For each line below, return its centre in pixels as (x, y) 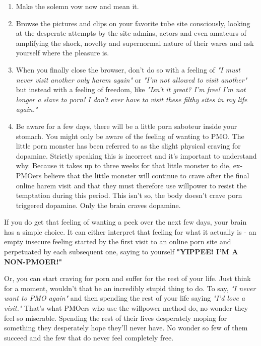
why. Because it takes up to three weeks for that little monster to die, (123, 165)
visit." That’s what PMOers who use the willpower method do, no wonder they (126, 308)
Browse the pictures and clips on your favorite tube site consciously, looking (133, 23)
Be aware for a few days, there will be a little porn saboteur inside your (126, 126)
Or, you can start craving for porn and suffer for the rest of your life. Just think (127, 278)
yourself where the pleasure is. (62, 53)
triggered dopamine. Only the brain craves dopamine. (98, 205)
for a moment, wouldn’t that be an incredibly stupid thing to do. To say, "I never (130, 288)
